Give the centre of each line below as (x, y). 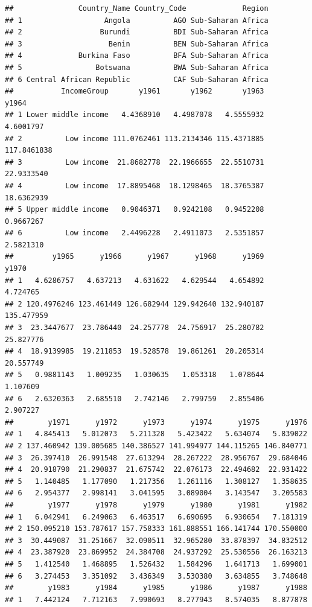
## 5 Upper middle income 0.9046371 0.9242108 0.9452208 (135, 210)
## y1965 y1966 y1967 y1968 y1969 (135, 257)
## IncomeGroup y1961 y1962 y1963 (135, 91)
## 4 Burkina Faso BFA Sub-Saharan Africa (137, 56)
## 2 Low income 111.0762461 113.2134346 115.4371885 (135, 138)
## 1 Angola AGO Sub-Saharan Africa (137, 20)
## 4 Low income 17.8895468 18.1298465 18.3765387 (135, 186)
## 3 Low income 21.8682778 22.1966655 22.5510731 (135, 162)
